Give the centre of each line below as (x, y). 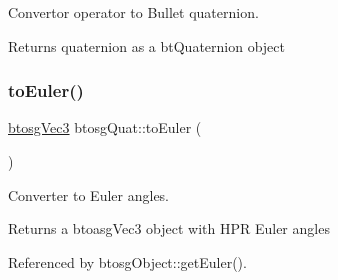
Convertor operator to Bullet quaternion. (133, 12)
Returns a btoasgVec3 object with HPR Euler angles (169, 228)
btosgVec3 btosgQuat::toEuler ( (105, 127)
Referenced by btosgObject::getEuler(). (127, 261)
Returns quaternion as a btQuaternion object (147, 45)
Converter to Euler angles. (88, 194)
